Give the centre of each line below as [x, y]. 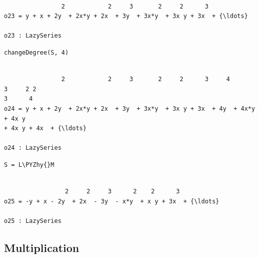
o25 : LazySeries [33, 221]
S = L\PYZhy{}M [29, 165]
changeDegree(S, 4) [36, 52]
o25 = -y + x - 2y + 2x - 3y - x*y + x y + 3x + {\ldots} [112, 201]
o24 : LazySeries [33, 148]
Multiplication [42, 247]
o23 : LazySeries [33, 36]
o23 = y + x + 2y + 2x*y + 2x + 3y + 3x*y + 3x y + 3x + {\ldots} [126, 16]
